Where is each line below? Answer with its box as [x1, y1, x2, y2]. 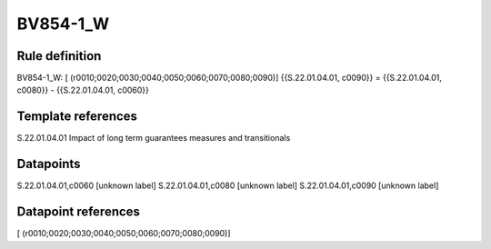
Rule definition [16, 48, 102, 64]
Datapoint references [16, 204, 141, 220]
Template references [16, 109, 138, 124]
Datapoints [16, 156, 81, 172]
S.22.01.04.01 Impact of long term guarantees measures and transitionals [16, 133, 291, 144]
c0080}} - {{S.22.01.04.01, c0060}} [16, 85, 150, 95]
